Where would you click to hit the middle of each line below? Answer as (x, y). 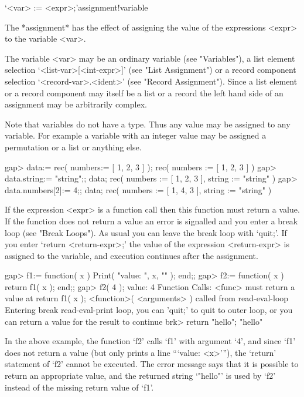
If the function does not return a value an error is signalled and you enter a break (151, 221)
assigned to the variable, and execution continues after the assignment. (131, 255)
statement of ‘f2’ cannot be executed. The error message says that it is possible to (152, 364)
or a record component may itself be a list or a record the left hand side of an (144, 92)
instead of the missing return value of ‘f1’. (79, 387)
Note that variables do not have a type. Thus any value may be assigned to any (148, 124)
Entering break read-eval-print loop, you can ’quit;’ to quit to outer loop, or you (149, 310)
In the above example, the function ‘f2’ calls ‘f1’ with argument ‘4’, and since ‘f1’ (150, 341)
